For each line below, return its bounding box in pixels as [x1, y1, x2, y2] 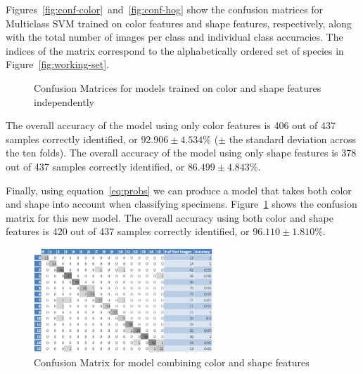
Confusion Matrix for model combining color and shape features [34, 354, 310, 369]
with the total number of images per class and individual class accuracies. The [6, 29, 343, 44]
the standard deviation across [229, 131, 357, 146]
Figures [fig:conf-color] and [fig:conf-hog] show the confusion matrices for [6, 2, 324, 16]
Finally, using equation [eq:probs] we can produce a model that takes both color [6, 182, 352, 197]
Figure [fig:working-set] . [6, 57, 110, 72]
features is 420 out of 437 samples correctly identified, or [6, 224, 250, 239]
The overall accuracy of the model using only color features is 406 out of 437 [6, 118, 336, 133]
